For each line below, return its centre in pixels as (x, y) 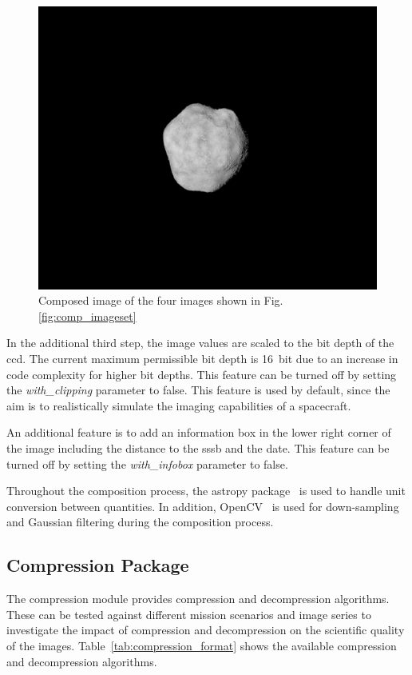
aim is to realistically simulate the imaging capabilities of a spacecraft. (179, 405)
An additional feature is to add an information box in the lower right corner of (199, 432)
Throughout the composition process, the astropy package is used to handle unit (206, 491)
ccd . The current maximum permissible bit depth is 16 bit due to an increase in (202, 358)
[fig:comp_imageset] (87, 316)
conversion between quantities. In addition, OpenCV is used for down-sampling (203, 506)
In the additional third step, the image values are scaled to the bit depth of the (200, 343)
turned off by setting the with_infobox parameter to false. (147, 463)
